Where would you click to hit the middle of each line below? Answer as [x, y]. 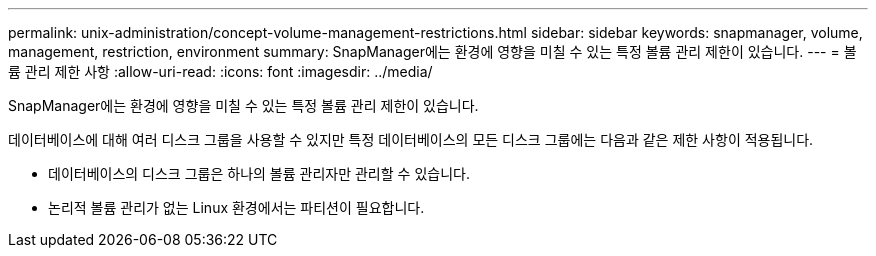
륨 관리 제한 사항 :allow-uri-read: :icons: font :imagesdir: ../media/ [220, 71]
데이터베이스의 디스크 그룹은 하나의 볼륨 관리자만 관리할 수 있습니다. [259, 173]
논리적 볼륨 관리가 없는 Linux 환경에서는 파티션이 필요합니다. [236, 207]
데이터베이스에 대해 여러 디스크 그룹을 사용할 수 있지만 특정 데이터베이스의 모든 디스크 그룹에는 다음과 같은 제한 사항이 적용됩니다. [411, 139]
